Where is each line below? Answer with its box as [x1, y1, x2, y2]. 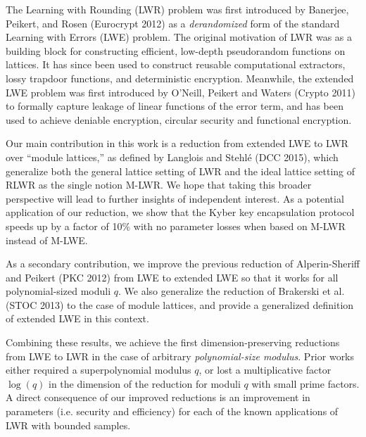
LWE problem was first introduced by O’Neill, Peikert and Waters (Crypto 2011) [6, 84, 355, 99]
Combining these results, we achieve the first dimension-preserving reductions [6, 335, 340, 350]
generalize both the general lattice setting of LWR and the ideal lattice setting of [6, 163, 355, 178]
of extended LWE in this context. [6, 311, 149, 326]
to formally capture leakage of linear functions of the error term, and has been [6, 99, 343, 113]
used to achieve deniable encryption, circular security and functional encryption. [6, 112, 352, 127]
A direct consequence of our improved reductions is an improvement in [6, 390, 310, 405]
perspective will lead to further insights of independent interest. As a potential [6, 191, 344, 205]
